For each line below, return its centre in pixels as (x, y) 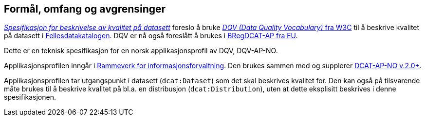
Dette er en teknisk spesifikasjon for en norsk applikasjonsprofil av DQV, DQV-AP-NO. (141, 51)
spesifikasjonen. (30, 97)
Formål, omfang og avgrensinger (85, 9)
